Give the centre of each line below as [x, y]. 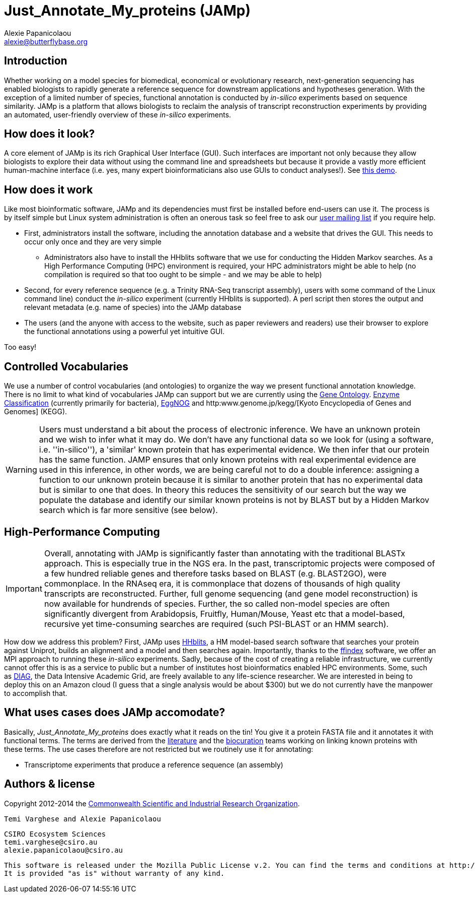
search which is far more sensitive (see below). [128, 510]
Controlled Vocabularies [66, 366]
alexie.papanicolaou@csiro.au [64, 850]
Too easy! [20, 347]
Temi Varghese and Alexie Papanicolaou [83, 819]
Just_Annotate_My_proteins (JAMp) [127, 11]
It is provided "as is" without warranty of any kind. [114, 873]
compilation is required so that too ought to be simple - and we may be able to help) [183, 275]
